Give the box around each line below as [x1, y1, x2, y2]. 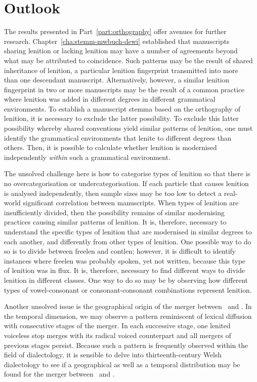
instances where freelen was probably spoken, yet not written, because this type [4, 255, 246, 266]
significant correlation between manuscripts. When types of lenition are [23, 197, 239, 208]
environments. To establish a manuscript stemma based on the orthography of [4, 103, 241, 114]
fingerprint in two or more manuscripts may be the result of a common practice [4, 84, 245, 94]
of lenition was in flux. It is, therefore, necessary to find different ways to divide [4, 265, 245, 275]
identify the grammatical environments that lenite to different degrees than [4, 132, 231, 143]
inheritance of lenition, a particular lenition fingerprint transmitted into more [4, 65, 238, 75]
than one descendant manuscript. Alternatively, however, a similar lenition [4, 75, 229, 85]
